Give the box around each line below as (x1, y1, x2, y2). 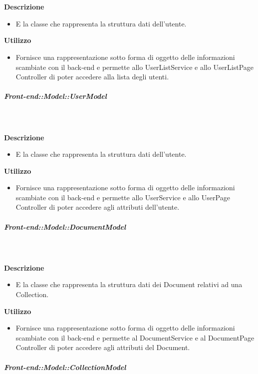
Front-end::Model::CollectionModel (4, 362, 126, 372)
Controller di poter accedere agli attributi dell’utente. (15, 202, 180, 212)
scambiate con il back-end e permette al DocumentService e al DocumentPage (15, 332, 255, 343)
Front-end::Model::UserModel (4, 91, 107, 101)
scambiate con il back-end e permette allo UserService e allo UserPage (15, 192, 230, 202)
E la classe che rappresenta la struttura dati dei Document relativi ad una (15, 279, 243, 290)
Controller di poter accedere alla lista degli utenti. (15, 71, 169, 82)
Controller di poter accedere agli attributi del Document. (15, 342, 190, 353)
